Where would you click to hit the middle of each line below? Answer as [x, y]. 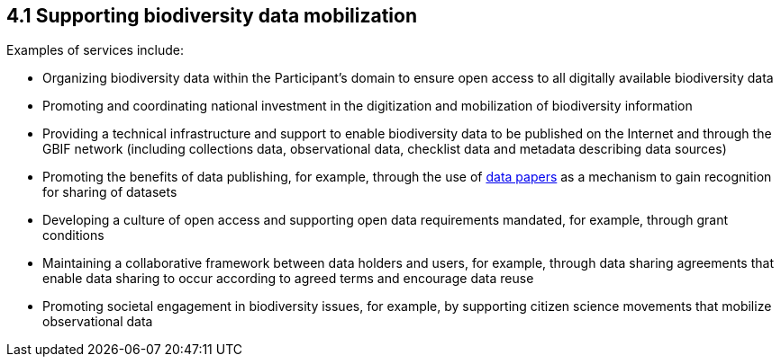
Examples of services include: [95, 50]
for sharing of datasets [110, 192]
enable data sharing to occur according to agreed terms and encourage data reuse [288, 279]
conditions [73, 235]
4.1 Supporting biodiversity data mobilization [212, 16]
